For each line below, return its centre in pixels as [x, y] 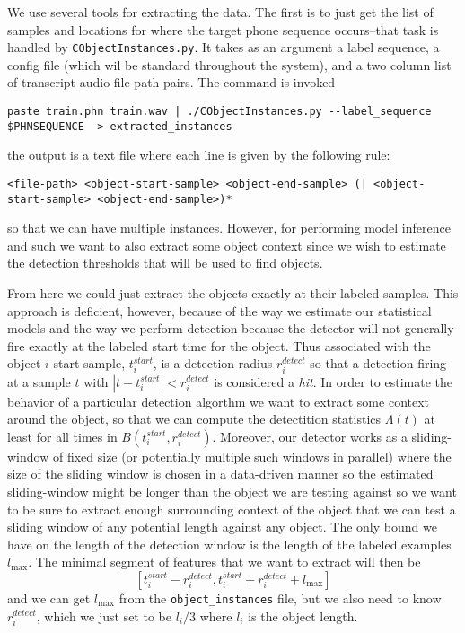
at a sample [39, 381]
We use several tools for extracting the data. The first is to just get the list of [220, 12]
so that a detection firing [378, 363]
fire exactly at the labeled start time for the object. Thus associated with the [219, 345]
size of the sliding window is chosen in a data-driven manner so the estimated [220, 474]
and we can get [49, 598]
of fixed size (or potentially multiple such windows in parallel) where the [252, 456]
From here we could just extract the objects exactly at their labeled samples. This [233, 293]
